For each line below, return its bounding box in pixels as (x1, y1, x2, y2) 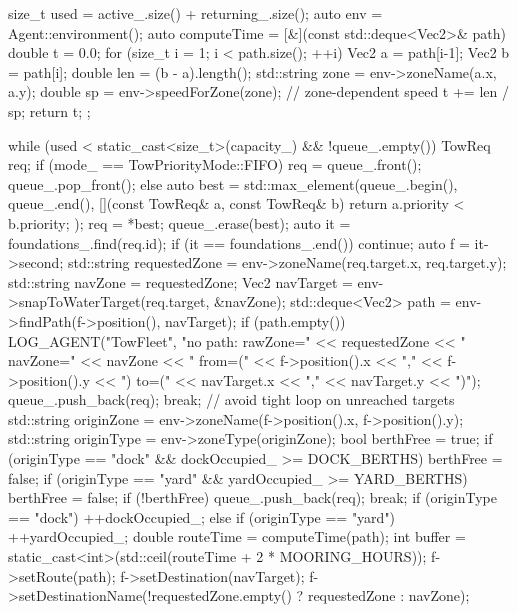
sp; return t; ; (8, 100, 91, 121)
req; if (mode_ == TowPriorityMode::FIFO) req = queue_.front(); (8, 154, 422, 175)
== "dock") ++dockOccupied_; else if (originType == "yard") (8, 506, 396, 527)
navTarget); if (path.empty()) (165, 310, 346, 331)
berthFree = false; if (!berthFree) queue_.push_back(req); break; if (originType (8, 487, 497, 508)
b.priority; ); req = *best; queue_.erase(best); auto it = (8, 212, 351, 233)
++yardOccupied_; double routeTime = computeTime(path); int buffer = (8, 526, 466, 547)
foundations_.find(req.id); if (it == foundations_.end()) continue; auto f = (8, 232, 470, 253)
